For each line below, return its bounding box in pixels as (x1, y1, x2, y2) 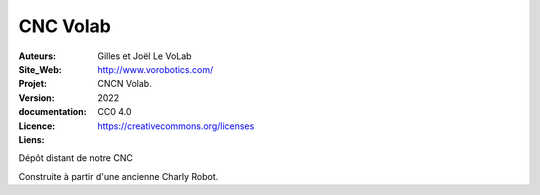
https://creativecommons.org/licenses (97, 120, 255, 132)
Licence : (18, 120, 56, 132)
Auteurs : (18, 50, 57, 62)
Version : (18, 91, 55, 104)
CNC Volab (18, 15, 112, 37)
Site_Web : (18, 63, 62, 75)
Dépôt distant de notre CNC (18, 152, 134, 164)
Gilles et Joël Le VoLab (97, 50, 192, 62)
